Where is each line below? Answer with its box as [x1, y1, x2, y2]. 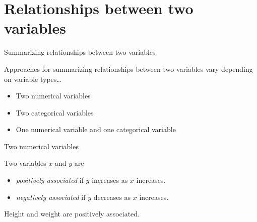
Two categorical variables [16, 107, 94, 118]
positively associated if [16, 175, 84, 185]
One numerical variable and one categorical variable [16, 124, 176, 135]
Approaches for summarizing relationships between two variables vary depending [4, 63, 253, 74]
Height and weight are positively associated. [4, 208, 140, 219]
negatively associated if [16, 191, 86, 202]
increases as [92, 175, 128, 185]
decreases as [93, 191, 131, 202]
